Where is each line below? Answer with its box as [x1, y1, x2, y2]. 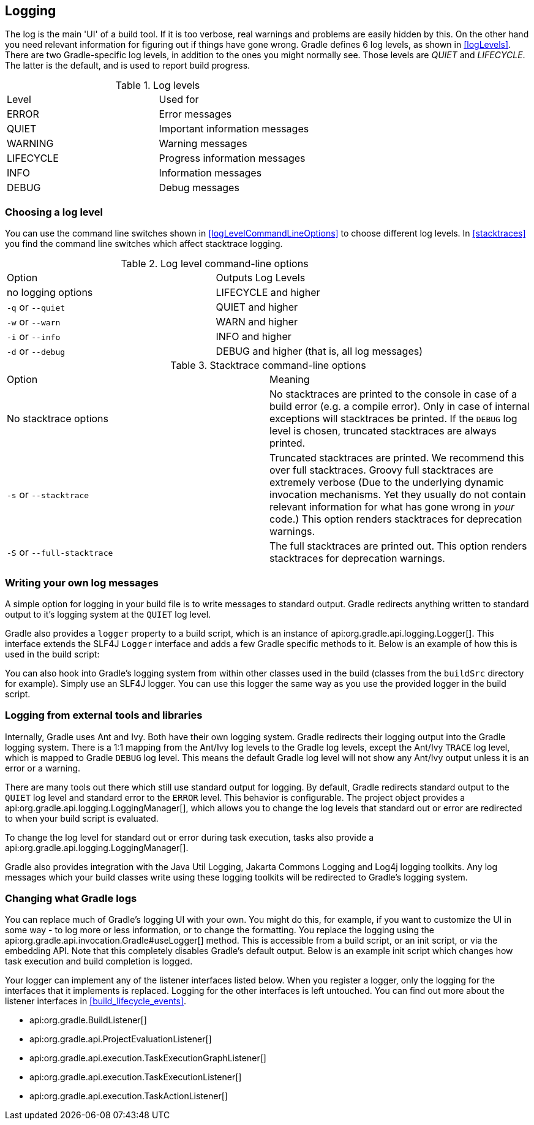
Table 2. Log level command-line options [121, 257, 309, 270]
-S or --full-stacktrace [7, 546, 113, 559]
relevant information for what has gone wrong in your [269, 501, 515, 513]
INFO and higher [216, 330, 291, 343]
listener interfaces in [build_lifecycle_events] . [5, 996, 187, 1007]
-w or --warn [7, 316, 61, 328]
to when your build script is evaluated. [5, 813, 159, 824]
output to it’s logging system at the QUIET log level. [5, 608, 211, 619]
